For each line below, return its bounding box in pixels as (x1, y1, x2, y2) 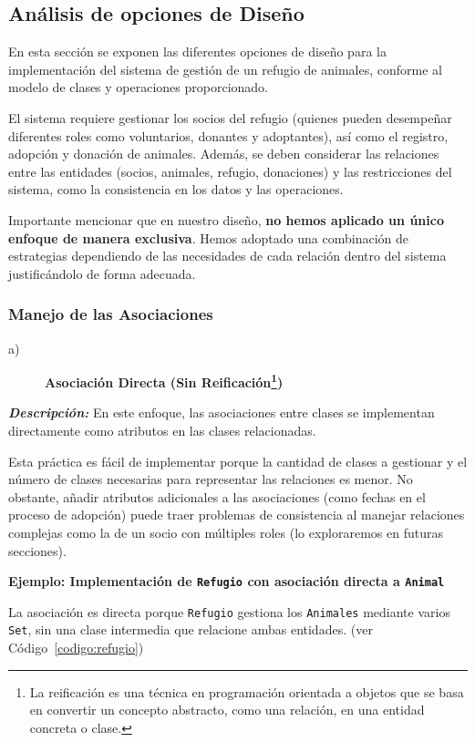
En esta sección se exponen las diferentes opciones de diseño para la (8, 42, 387, 61)
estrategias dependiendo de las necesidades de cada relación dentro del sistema (8, 246, 447, 265)
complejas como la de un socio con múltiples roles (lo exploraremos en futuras (8, 522, 443, 541)
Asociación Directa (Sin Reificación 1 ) (45, 370, 284, 391)
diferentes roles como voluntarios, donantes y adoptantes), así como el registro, (8, 126, 449, 145)
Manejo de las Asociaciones (8, 303, 213, 325)
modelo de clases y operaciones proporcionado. (8, 77, 269, 97)
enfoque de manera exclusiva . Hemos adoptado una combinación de (8, 228, 408, 247)
